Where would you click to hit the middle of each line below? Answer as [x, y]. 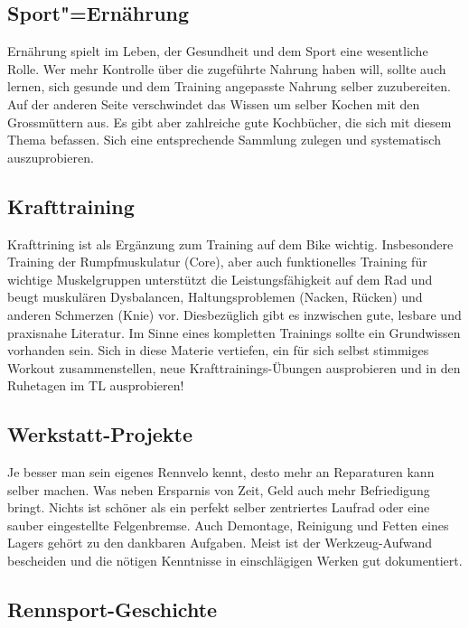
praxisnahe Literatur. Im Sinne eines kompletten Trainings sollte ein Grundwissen [234, 332]
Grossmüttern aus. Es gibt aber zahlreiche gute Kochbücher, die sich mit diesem [230, 122]
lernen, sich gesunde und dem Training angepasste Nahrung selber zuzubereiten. [229, 86]
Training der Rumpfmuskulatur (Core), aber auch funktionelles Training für [217, 262]
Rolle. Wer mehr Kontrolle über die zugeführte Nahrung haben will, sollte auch [227, 68]
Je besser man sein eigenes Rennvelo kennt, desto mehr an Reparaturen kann [221, 472]
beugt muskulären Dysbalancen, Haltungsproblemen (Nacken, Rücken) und [215, 297]
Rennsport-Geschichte [113, 609]
